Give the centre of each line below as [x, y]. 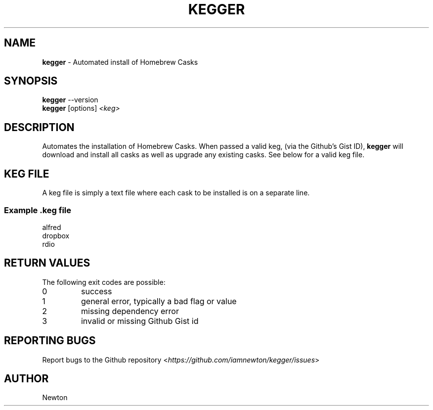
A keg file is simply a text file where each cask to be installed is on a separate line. [176, 193]
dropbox [56, 235]
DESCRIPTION [39, 127]
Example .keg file [38, 210]
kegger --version [70, 100]
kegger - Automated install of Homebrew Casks [120, 62]
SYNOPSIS [31, 81]
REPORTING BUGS [50, 341]
